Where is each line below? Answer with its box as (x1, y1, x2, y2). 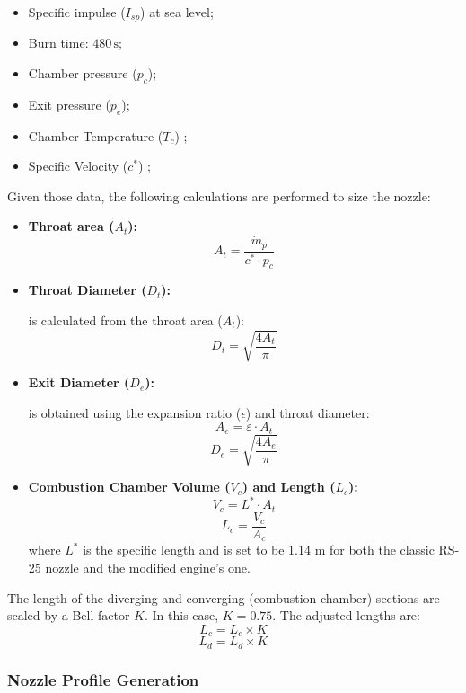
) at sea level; (140, 3, 214, 21)
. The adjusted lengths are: (272, 606, 420, 625)
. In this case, (144, 606, 219, 625)
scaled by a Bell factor (7, 606, 130, 625)
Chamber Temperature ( (28, 126, 163, 145)
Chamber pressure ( (28, 64, 137, 83)
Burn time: (28, 33, 89, 52)
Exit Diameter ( (28, 373, 130, 392)
